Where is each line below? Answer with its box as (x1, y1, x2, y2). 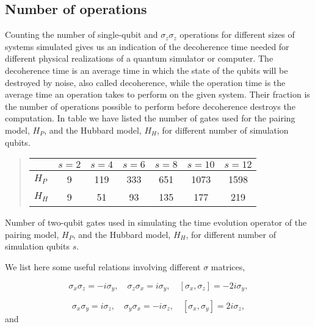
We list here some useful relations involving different (5, 260, 201, 273)
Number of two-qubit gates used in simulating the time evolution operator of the (5, 216, 307, 229)
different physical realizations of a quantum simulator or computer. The (5, 52, 273, 65)
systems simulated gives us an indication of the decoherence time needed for (5, 40, 289, 52)
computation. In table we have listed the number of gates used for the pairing (5, 112, 295, 124)
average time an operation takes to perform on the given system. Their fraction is (5, 88, 310, 101)
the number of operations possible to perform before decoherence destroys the (5, 99, 295, 112)
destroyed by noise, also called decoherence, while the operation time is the (5, 76, 286, 88)
